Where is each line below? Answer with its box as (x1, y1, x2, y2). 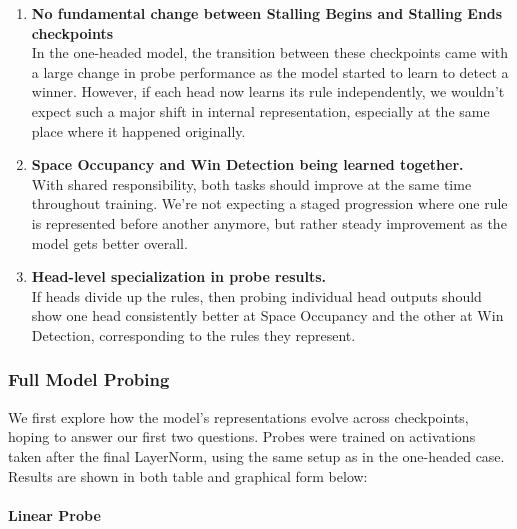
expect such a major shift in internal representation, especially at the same (31, 100, 490, 121)
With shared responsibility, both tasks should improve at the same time (31, 173, 472, 194)
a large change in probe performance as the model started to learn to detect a (31, 61, 509, 82)
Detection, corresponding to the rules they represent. (31, 324, 356, 345)
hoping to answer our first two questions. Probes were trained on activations (8, 426, 476, 447)
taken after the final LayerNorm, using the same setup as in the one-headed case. (8, 445, 505, 466)
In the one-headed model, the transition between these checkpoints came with (31, 42, 509, 63)
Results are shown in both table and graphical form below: (8, 465, 368, 486)
